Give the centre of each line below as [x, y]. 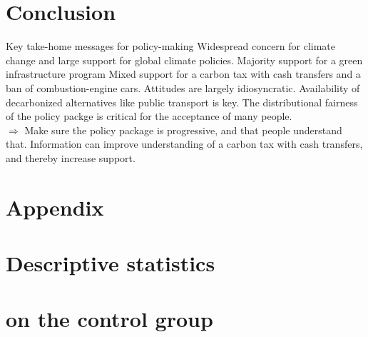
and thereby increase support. [71, 157]
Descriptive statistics [111, 263]
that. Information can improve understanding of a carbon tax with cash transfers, [184, 144]
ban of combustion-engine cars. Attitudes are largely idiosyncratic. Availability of [183, 87]
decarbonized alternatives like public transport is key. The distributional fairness [182, 102]
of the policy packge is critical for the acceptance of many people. [149, 116]
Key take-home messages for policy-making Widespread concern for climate [171, 46]
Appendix [55, 207]
